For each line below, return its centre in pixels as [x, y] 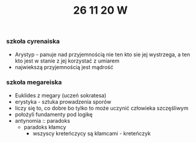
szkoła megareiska [34, 82]
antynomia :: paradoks [42, 120]
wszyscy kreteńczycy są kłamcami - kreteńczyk [92, 133]
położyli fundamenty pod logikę [54, 114]
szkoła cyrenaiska [33, 41]
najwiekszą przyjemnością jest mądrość [64, 67]
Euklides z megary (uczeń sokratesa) [60, 95]
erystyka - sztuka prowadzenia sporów [63, 101]
